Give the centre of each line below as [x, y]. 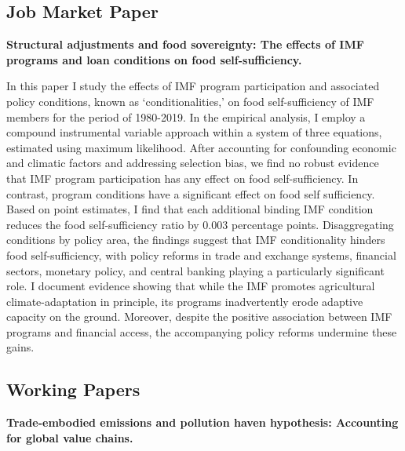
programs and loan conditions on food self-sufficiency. [154, 59]
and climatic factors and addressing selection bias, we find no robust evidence [193, 163]
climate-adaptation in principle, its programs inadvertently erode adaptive [185, 301]
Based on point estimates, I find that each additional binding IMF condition [190, 209]
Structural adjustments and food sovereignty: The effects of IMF [185, 44]
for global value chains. [70, 437]
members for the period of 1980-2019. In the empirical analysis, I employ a [186, 116]
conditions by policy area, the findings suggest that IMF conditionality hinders [196, 240]
